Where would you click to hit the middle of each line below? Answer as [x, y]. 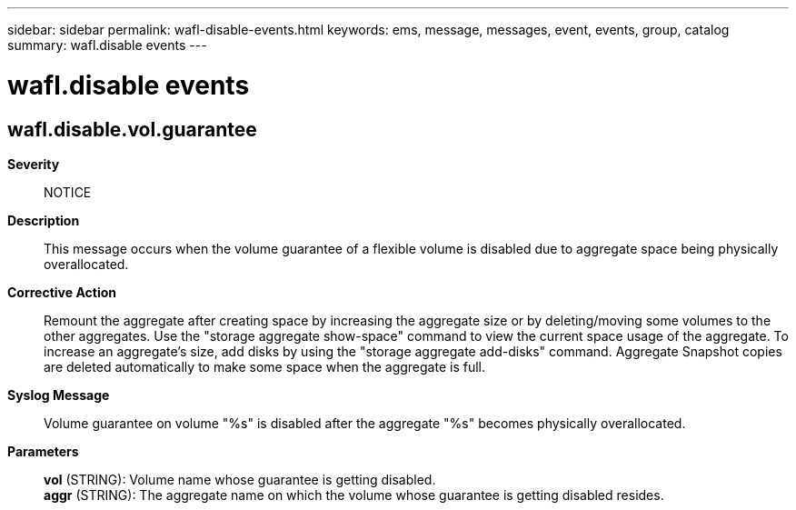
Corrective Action [62, 292]
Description [44, 220]
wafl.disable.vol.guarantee [132, 129]
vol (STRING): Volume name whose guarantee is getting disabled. [240, 479]
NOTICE [68, 192]
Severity [34, 164]
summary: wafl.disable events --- [107, 45]
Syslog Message [59, 395]
